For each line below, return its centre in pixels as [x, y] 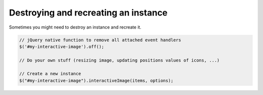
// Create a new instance [50, 74]
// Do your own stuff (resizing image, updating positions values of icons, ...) [120, 60]
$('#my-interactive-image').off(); [62, 47]
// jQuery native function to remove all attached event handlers [100, 40]
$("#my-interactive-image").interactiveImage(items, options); [96, 80]
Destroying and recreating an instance [88, 13]
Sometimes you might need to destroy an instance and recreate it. [75, 27]
